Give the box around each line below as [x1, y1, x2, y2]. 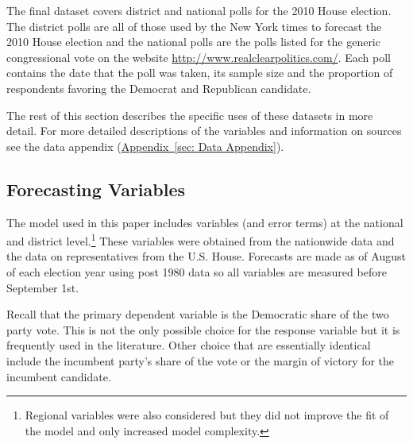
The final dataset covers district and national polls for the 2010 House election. [6, 2, 392, 18]
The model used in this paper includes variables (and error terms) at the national [6, 214, 403, 230]
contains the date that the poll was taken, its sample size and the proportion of [6, 64, 393, 81]
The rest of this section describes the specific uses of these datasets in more [6, 106, 373, 123]
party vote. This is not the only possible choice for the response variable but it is [6, 321, 400, 338]
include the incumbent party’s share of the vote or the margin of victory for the [6, 352, 395, 369]
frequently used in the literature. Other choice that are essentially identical [6, 337, 371, 353]
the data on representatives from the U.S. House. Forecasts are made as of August [6, 248, 406, 264]
